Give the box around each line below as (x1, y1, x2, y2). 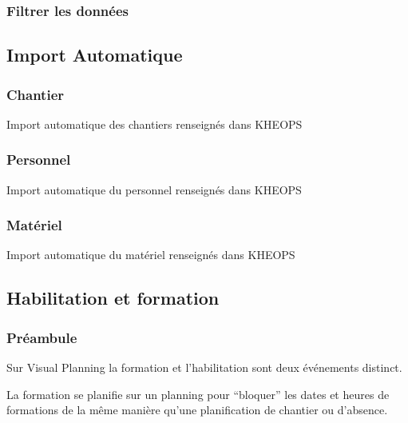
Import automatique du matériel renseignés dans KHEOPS (6, 246, 295, 263)
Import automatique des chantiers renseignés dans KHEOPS (6, 115, 303, 132)
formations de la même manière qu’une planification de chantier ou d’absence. (6, 401, 388, 418)
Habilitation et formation (6, 285, 220, 310)
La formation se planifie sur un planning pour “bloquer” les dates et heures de (6, 385, 390, 402)
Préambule (6, 327, 77, 347)
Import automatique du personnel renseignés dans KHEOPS (6, 181, 302, 198)
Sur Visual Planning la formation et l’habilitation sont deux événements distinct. (6, 359, 402, 376)
